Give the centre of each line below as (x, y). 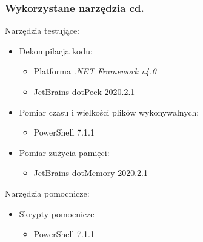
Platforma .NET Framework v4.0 (95, 71)
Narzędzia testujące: (42, 31)
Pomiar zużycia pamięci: (64, 152)
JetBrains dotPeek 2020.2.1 (84, 91)
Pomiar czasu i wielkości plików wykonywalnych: (109, 112)
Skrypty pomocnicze (57, 213)
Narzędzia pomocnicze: (47, 193)
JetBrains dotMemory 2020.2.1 (91, 173)
